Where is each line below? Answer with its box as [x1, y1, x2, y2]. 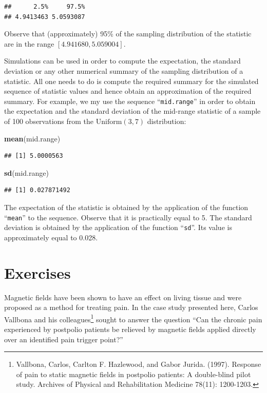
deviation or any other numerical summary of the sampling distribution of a [4, 65, 243, 76]
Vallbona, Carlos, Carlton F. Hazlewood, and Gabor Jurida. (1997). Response [16, 359, 261, 369]
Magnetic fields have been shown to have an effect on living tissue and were [4, 292, 242, 302]
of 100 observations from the [4, 116, 94, 126]
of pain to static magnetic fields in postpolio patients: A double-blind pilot [16, 368, 251, 379]
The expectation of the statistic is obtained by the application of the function [4, 201, 249, 212]
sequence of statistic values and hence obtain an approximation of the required [4, 86, 252, 96]
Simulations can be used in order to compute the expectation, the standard [4, 55, 241, 66]
